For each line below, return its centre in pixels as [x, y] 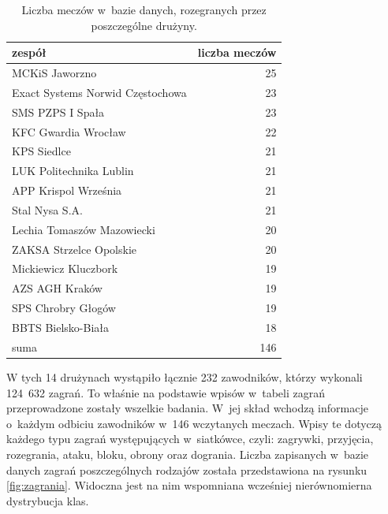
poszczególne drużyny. [144, 25]
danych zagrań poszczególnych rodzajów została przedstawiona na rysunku [187, 469]
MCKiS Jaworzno [54, 73]
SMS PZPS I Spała [58, 112]
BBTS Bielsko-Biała [60, 327]
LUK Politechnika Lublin [73, 171]
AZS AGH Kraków [57, 288]
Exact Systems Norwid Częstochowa [99, 92]
